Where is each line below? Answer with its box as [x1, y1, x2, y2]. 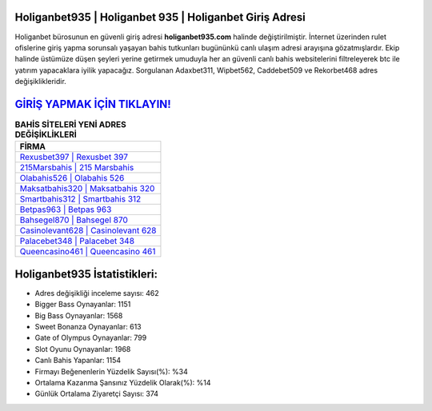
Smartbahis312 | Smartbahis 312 [19, 194, 142, 205]
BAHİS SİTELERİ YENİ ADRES [14, 119, 127, 130]
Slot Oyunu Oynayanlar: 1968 [34, 344, 131, 353]
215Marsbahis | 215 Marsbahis [19, 162, 134, 174]
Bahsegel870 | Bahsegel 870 [19, 214, 128, 225]
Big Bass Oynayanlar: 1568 [34, 310, 123, 320]
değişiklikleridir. [14, 77, 67, 86]
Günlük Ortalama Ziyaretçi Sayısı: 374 [34, 389, 159, 399]
